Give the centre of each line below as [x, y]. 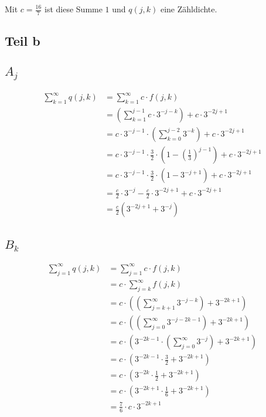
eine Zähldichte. [189, 9]
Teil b [23, 41]
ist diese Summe [74, 9]
